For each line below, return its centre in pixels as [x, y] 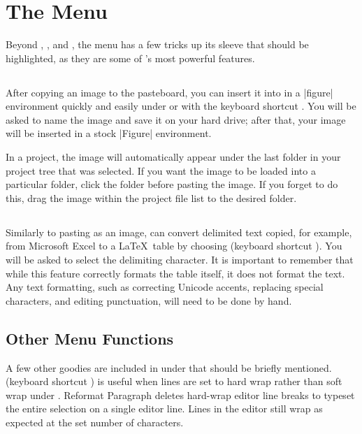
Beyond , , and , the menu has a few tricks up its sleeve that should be [157, 44]
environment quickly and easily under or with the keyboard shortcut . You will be [181, 106]
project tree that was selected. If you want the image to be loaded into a [161, 170]
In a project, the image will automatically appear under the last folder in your [173, 157]
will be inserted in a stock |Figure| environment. [109, 133]
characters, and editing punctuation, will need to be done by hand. [149, 300]
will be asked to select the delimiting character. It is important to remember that [180, 260]
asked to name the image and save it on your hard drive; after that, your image [176, 119]
